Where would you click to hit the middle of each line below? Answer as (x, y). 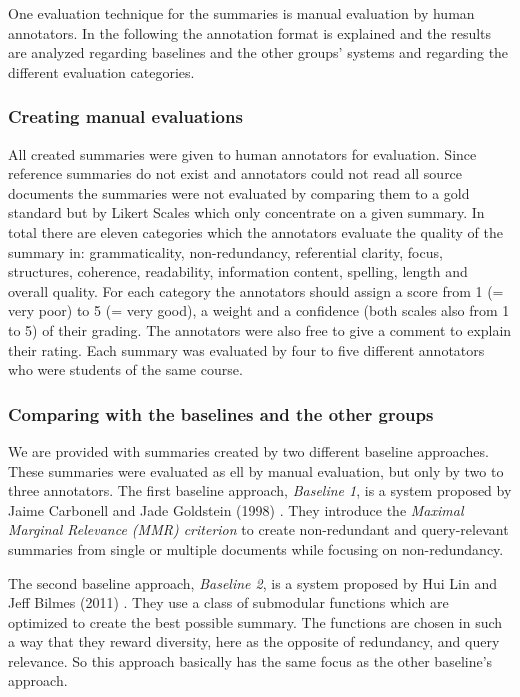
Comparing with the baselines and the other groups (221, 413)
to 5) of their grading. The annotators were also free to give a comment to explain (260, 329)
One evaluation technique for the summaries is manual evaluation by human (241, 13)
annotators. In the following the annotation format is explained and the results (250, 32)
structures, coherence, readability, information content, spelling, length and (238, 271)
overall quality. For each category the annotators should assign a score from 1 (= (256, 290)
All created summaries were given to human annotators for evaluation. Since (242, 153)
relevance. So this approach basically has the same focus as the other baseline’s (250, 660)
